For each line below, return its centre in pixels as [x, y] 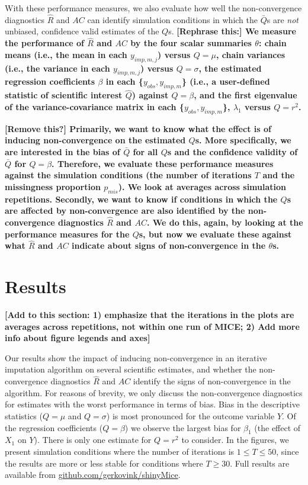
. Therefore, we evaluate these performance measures [163, 163]
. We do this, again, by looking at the [225, 222]
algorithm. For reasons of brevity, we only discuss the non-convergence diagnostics [154, 392]
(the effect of [277, 427]
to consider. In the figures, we [235, 440]
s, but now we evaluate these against [215, 234]
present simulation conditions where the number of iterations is [120, 452]
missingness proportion [53, 186]
